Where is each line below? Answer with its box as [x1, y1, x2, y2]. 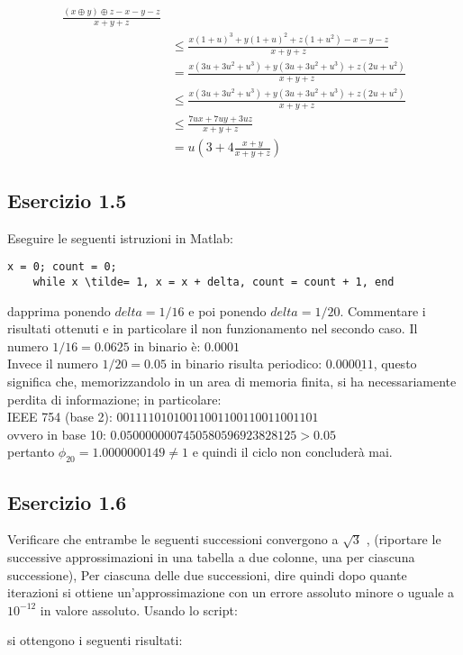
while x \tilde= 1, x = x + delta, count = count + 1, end [32, 275, 395, 288]
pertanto [7, 442, 55, 461]
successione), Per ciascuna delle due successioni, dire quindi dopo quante [7, 565, 407, 584]
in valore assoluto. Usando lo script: [40, 600, 238, 619]
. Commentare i [340, 301, 426, 320]
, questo [373, 354, 417, 373]
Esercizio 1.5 [7, 186, 127, 214]
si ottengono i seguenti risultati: [7, 631, 183, 650]
